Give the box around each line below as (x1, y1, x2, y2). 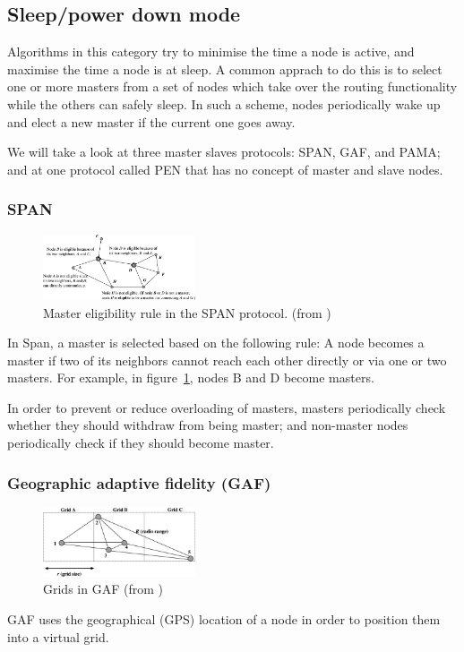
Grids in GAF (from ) (43, 579, 163, 598)
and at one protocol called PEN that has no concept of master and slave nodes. (7, 159, 443, 178)
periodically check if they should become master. (7, 433, 274, 452)
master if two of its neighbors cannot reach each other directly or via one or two (7, 350, 447, 369)
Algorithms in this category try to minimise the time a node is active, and (7, 42, 415, 61)
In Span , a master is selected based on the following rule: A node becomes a (7, 333, 425, 352)
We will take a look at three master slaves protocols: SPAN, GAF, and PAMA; (7, 142, 441, 161)
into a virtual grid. (7, 627, 109, 646)
